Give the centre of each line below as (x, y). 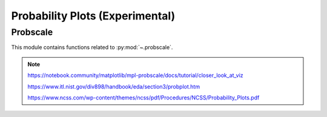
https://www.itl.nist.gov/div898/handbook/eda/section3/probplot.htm (114, 86)
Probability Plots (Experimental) (93, 16)
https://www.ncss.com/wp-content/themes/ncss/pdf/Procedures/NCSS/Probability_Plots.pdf (144, 98)
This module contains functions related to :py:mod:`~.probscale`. (92, 47)
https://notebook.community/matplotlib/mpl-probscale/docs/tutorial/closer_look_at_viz (135, 75)
